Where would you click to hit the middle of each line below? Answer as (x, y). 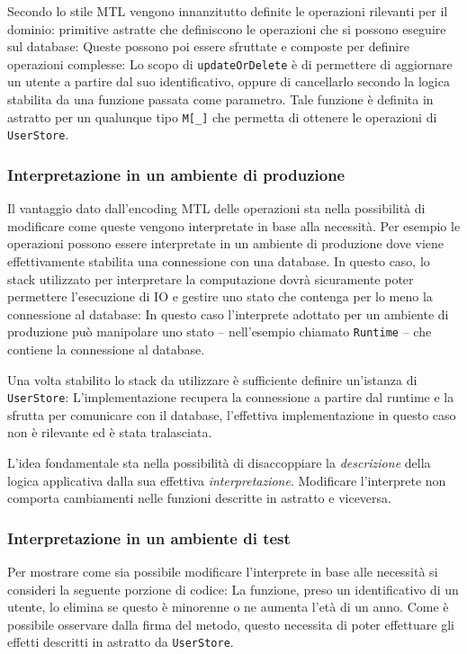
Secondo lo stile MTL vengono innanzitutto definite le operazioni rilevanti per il (228, 11)
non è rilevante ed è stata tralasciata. (110, 432)
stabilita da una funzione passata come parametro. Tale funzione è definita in (220, 99)
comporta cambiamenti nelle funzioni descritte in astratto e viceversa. (199, 498)
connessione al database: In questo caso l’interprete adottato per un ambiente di (228, 314)
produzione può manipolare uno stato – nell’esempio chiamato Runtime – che (220, 331)
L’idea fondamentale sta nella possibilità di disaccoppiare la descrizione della (219, 462)
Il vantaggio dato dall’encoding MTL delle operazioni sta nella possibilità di (216, 208)
